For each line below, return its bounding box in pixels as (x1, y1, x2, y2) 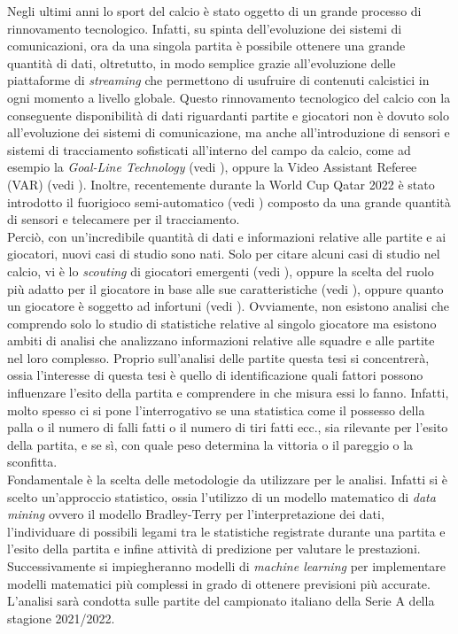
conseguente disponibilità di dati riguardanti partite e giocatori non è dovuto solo (7, 105, 449, 124)
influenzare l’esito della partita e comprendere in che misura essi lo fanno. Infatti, (7, 383, 449, 402)
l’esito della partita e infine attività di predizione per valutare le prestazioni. (7, 539, 421, 558)
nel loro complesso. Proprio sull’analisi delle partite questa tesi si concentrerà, (7, 348, 430, 367)
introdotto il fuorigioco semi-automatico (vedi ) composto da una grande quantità (7, 192, 451, 211)
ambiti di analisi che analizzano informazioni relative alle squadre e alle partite (7, 331, 435, 350)
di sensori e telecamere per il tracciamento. (7, 210, 240, 228)
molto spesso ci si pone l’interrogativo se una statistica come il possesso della (7, 400, 425, 419)
